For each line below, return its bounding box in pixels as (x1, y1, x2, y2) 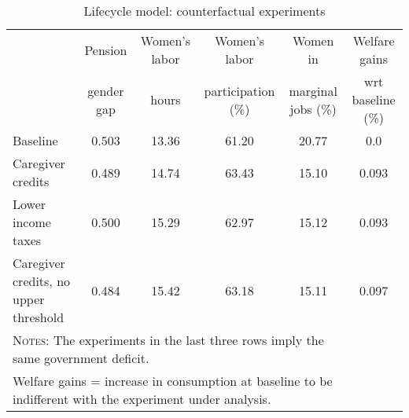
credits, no (13, 272, 71, 290)
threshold (13, 308, 64, 326)
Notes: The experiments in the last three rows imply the (13, 331, 324, 349)
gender (87, 81, 124, 100)
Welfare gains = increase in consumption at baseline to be (13, 372, 333, 390)
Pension (84, 40, 127, 59)
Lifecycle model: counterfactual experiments (83, 2, 326, 20)
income (13, 213, 51, 231)
